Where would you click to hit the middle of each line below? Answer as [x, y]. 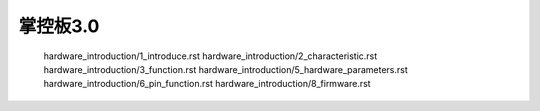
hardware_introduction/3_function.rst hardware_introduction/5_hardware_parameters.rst [226, 69]
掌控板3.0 [59, 26]
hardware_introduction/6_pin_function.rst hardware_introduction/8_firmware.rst [207, 84]
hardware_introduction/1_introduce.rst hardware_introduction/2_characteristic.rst [210, 56]
